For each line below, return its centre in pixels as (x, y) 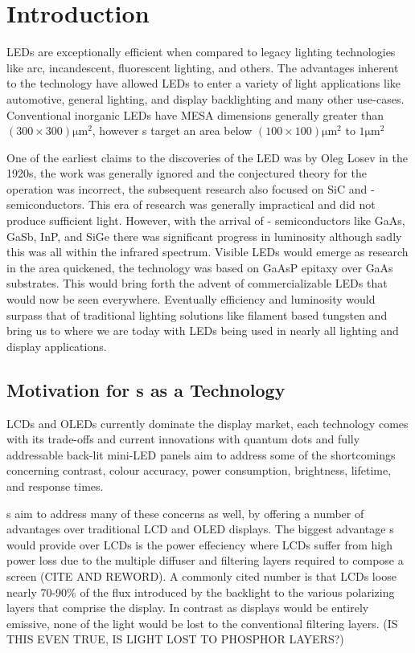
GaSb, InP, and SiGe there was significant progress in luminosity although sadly (204, 236)
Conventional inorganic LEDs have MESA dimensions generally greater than (195, 114)
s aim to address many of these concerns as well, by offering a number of (185, 513)
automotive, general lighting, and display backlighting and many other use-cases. (205, 98)
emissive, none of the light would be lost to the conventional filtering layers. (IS (202, 623)
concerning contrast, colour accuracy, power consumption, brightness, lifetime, (199, 470)
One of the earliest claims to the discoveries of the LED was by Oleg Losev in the (207, 157)
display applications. (57, 346)
